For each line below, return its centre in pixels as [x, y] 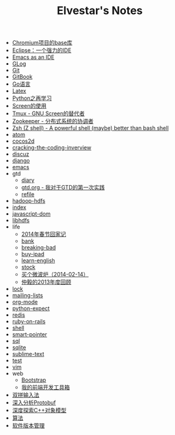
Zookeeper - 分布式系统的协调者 [53, 121]
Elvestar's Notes [99, 11]
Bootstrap [34, 380]
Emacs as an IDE [33, 57]
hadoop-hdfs [29, 201]
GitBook [22, 77]
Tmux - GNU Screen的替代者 [48, 113]
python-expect [31, 308]
